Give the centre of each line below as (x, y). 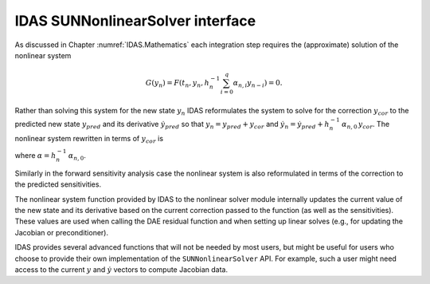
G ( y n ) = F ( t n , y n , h (178, 84)
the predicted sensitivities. (58, 184)
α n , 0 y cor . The (365, 125)
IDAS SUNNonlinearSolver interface (135, 21)
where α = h (35, 156)
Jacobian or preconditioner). (62, 232)
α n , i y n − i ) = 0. (258, 84)
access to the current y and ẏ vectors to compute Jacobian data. (121, 269)
